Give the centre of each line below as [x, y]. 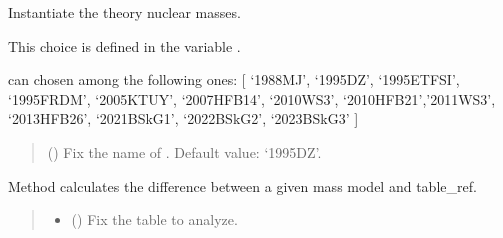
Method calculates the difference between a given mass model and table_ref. [242, 185]
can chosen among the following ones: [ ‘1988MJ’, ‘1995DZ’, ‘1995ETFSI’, [234, 79]
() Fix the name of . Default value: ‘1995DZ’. [184, 151]
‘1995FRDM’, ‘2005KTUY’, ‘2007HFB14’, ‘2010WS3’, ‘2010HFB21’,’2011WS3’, [252, 98]
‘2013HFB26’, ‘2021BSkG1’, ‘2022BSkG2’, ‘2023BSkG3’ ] [183, 118]
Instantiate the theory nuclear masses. [124, 12]
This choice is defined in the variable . [124, 45]
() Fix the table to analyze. [154, 219]
